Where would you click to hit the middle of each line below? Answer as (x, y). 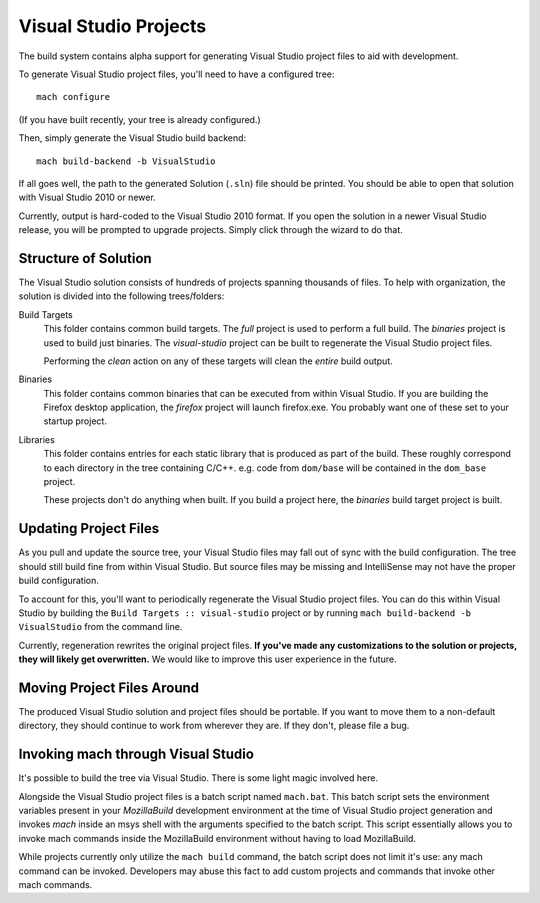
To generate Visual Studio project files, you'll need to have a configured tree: (176, 74)
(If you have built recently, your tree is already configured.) (140, 119)
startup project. (75, 421)
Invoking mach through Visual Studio (136, 754)
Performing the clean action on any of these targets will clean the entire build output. (218, 361)
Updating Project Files (89, 528)
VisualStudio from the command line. (100, 627)
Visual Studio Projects (112, 26)
